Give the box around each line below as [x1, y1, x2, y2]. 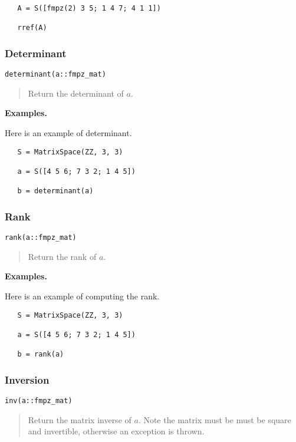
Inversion [5, 372, 50, 387]
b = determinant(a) [17, 187, 94, 196]
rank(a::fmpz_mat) [5, 233, 77, 242]
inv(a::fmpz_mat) [5, 397, 73, 405]
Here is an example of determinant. [5, 127, 132, 139]
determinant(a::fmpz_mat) [5, 70, 106, 79]
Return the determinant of [28, 87, 124, 99]
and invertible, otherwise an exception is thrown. [28, 425, 205, 437]
